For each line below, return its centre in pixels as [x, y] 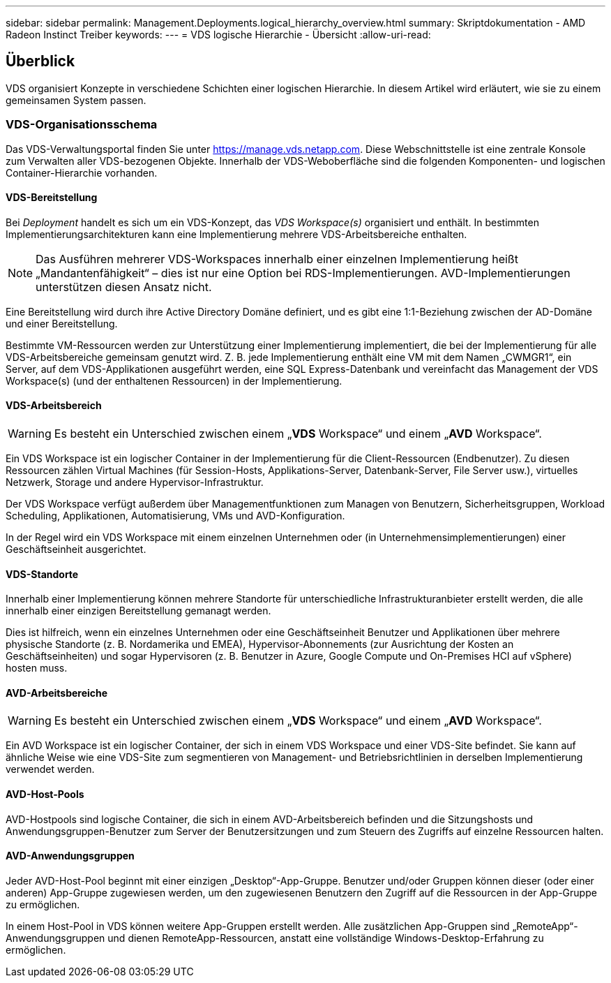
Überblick [40, 61]
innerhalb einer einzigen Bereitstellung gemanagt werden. [138, 611]
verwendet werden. [50, 769]
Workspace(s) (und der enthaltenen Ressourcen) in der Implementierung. [174, 380]
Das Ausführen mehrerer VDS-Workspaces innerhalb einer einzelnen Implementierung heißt [277, 259]
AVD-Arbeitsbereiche [57, 693]
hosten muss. [37, 668]
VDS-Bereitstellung [52, 198]
